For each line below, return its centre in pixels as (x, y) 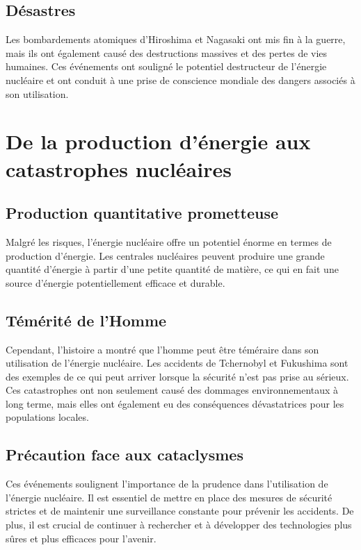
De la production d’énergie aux (158, 141)
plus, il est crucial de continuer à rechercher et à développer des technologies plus (179, 525)
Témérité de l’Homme (86, 320)
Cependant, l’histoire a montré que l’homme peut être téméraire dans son (162, 349)
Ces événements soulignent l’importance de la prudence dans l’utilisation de (167, 484)
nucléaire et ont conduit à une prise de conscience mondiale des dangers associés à (180, 80)
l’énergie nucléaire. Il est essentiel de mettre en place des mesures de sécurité (169, 497)
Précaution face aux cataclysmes (125, 455)
